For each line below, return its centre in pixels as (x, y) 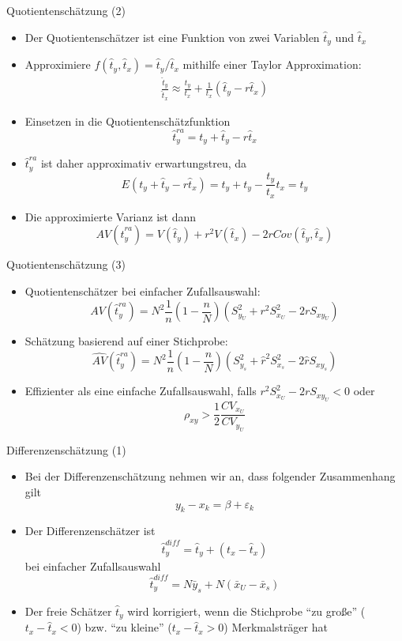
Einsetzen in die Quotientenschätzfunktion (128, 121)
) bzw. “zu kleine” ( (124, 627)
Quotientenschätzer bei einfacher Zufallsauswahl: (143, 290)
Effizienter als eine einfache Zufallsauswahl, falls (141, 391)
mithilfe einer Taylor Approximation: (272, 64)
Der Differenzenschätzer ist (90, 531)
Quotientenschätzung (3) (66, 264)
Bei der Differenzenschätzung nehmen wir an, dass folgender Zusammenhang (210, 476)
